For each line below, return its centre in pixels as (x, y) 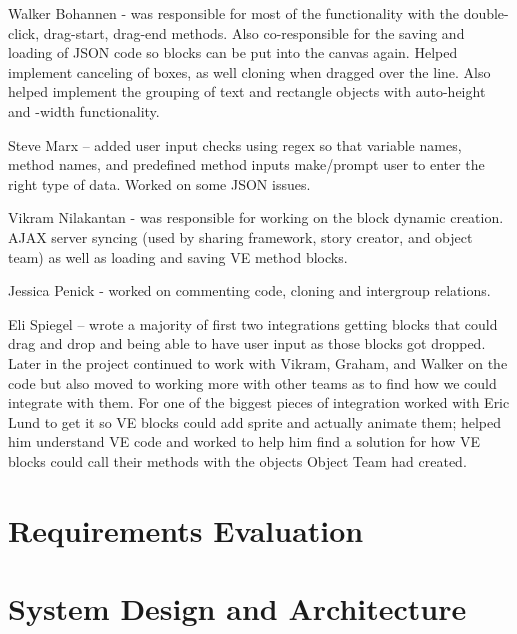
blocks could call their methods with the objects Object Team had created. (237, 460)
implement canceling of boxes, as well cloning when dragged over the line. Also (249, 71)
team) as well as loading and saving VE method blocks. (178, 256)
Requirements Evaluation (186, 529)
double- (486, 13)
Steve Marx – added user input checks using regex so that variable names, (235, 144)
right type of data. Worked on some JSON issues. (159, 183)
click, (24, 32)
